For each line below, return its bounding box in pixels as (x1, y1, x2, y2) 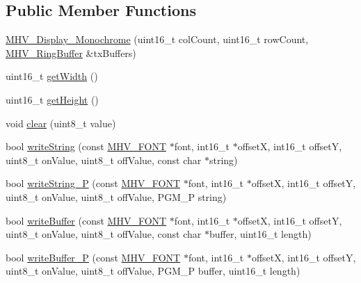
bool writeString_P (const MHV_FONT (6, 176, 181, 191)
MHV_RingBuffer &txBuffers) (6, 45, 136, 60)
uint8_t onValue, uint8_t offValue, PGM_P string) (6, 189, 227, 204)
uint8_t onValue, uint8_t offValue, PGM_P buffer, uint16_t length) (6, 264, 300, 278)
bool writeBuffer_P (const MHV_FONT (6, 250, 181, 264)
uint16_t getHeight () (6, 92, 99, 106)
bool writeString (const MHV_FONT (6, 139, 166, 154)
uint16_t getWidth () (6, 69, 98, 83)
